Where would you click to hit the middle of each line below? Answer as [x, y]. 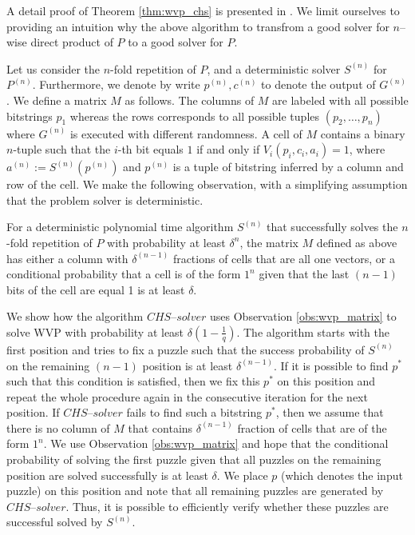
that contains [160, 427]
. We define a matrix [57, 100]
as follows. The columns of [190, 100]
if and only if [228, 149]
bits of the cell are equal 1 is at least [96, 289]
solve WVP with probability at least [95, 331]
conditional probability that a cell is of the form [124, 274]
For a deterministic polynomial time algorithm [120, 227]
